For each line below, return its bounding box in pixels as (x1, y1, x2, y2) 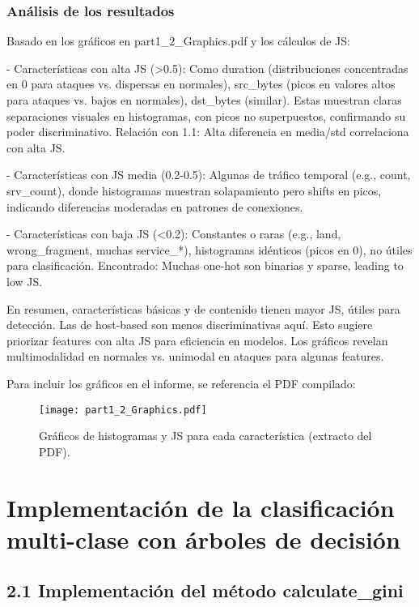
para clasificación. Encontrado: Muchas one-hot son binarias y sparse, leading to (6, 257, 404, 274)
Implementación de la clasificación (6, 490, 395, 524)
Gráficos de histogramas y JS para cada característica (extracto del (39, 427, 372, 444)
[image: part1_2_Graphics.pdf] (39, 404, 207, 416)
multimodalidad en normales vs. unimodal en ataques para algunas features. (6, 348, 384, 365)
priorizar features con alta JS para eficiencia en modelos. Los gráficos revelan (6, 331, 388, 348)
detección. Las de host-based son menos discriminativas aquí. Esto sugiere (6, 316, 373, 333)
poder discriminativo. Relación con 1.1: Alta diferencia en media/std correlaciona (6, 123, 409, 140)
